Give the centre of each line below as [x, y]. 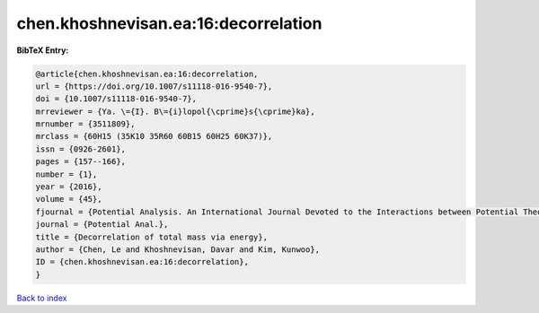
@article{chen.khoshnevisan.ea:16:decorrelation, [147, 74]
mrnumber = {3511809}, [85, 124]
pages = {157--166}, [80, 162]
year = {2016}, [69, 187]
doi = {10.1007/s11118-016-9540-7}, [116, 99]
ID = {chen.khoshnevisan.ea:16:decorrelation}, [142, 262]
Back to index [42, 298]
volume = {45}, [69, 199]
